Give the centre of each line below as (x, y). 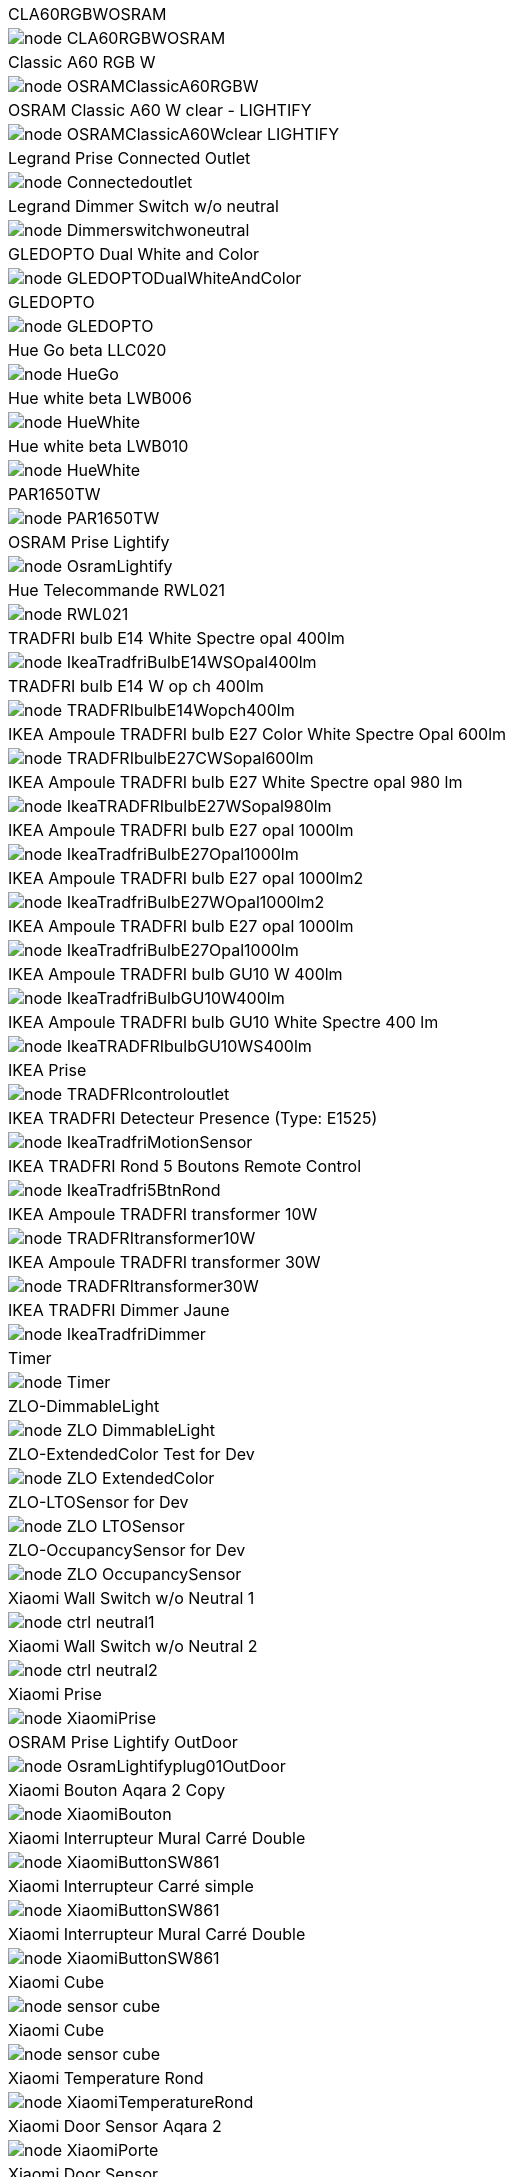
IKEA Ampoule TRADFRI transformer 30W (164, 1262)
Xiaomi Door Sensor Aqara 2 (115, 2126)
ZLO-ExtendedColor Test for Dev (131, 1454)
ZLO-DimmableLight (84, 1406)
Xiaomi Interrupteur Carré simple (131, 1886)
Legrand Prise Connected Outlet (129, 158)
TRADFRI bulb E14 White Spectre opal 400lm (176, 638)
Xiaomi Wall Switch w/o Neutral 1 (131, 1598)
